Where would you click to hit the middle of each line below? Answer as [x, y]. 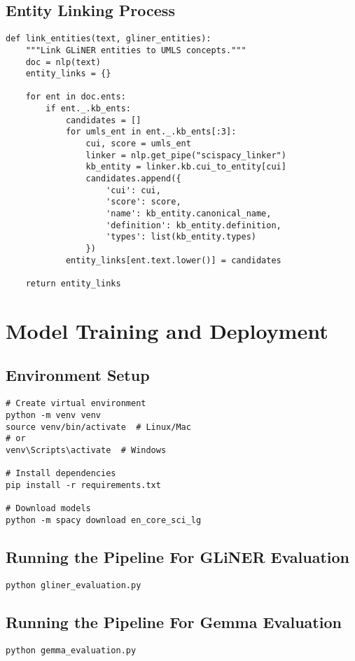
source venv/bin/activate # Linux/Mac [98, 427]
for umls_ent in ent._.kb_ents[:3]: [151, 132]
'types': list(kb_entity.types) [181, 237]
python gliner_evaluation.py [74, 585]
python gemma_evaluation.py [71, 650]
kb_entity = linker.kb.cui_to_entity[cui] [186, 167]
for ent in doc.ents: [76, 97]
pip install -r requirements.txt [83, 485]
